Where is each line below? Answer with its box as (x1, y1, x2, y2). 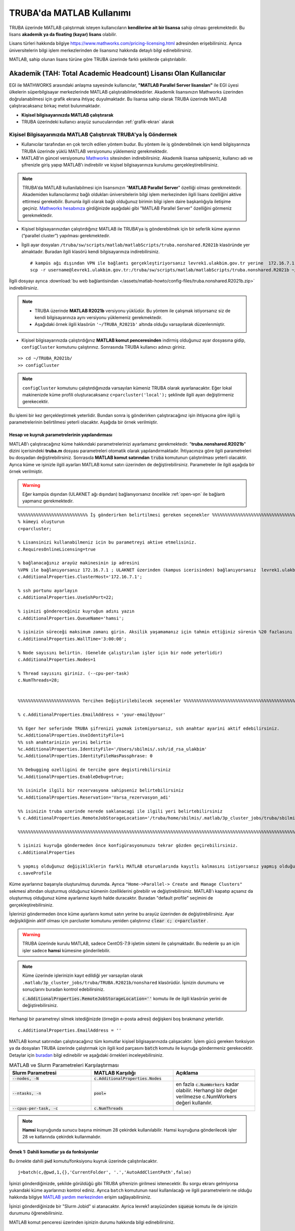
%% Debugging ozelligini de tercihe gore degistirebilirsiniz (18, 767, 171, 773)
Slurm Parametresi (12, 1069, 57, 1076)
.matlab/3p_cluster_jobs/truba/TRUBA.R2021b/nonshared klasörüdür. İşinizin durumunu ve (22, 979, 225, 985)
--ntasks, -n (12, 1091, 41, 1096)
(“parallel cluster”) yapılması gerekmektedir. (21, 233, 111, 239)
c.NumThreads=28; (18, 678, 59, 683)
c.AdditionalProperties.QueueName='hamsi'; (18, 615, 124, 621)
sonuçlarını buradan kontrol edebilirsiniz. (22, 986, 105, 992)
